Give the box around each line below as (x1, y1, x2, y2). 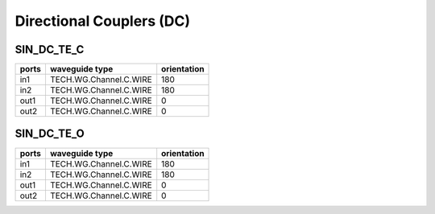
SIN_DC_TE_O (14, 127, 85, 141)
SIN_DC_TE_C (14, 43, 85, 56)
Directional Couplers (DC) (14, 12, 191, 30)
